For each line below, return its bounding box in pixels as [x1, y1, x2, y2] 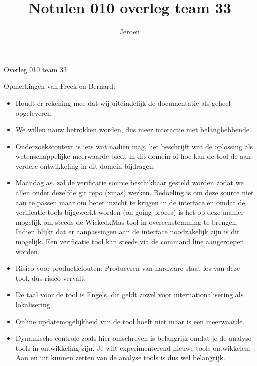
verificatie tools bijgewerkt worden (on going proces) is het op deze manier [15, 207, 244, 217]
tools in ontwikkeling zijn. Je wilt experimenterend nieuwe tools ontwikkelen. [15, 342, 251, 353]
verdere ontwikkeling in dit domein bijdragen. [15, 160, 155, 171]
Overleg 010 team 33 [4, 64, 67, 74]
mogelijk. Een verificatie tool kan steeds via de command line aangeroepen [15, 236, 244, 247]
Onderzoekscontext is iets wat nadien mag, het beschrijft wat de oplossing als [15, 141, 253, 151]
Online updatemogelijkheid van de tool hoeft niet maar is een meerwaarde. [15, 316, 245, 326]
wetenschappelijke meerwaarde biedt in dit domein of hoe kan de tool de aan [15, 151, 251, 161]
